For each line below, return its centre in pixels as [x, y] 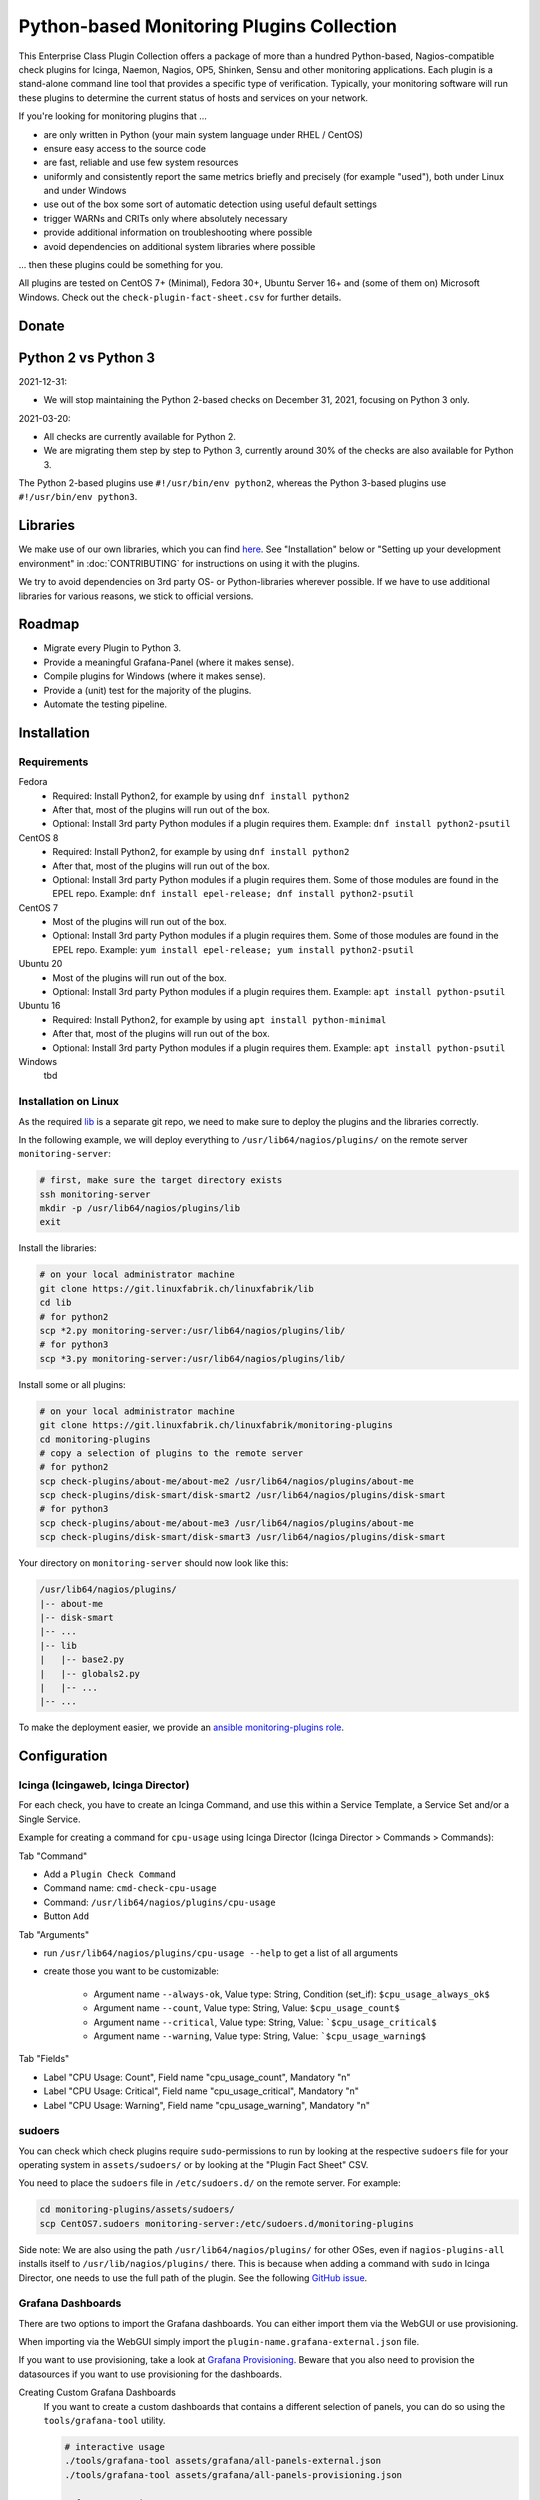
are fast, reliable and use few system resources [141, 162]
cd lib [55, 1303]
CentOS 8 [38, 837]
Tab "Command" [53, 1856]
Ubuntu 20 [40, 964]
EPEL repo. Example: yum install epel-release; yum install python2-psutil [233, 949]
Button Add [66, 1916]
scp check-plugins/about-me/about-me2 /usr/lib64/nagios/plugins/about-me [227, 1481]
